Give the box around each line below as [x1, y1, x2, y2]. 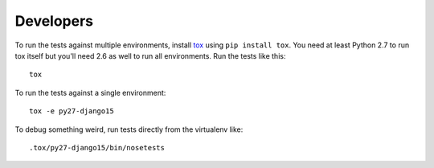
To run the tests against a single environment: [14, 88, 166, 97]
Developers [14, 12, 94, 30]
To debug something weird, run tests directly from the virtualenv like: [14, 125, 244, 134]
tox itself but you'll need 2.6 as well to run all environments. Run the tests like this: [14, 51, 286, 60]
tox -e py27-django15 [29, 107, 114, 116]
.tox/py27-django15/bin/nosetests [29, 143, 165, 152]
